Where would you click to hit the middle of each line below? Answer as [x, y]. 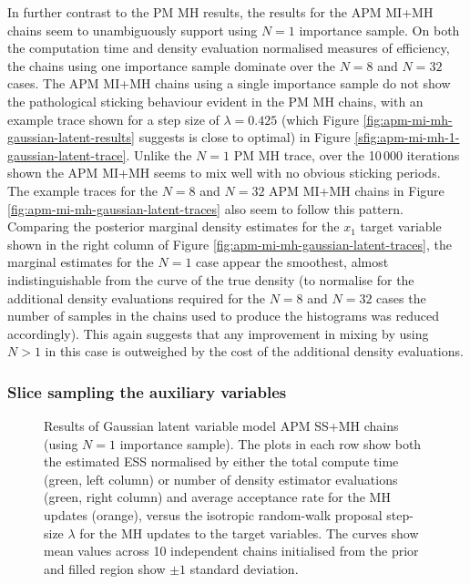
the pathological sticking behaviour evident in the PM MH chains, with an [215, 101]
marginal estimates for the [81, 262]
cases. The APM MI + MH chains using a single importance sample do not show [229, 83]
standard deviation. [244, 568]
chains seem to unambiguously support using [133, 30]
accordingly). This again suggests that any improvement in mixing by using [218, 333]
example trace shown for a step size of [113, 119]
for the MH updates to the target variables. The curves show [249, 533]
